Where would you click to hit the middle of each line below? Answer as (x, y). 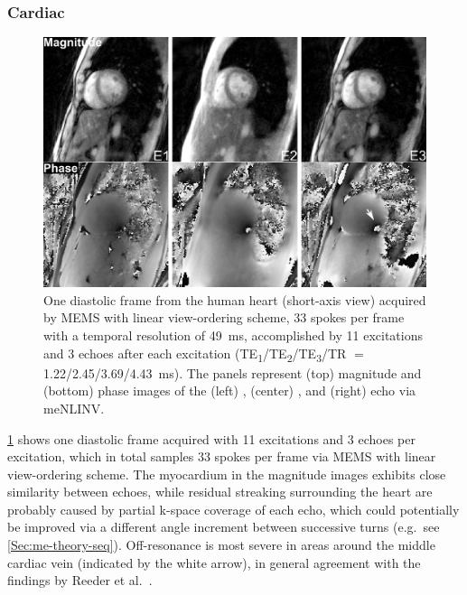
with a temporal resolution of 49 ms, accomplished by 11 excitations (233, 335)
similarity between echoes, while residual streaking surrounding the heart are (220, 492)
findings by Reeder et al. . (80, 580)
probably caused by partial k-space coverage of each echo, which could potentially (233, 509)
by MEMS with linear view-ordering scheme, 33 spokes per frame (224, 317)
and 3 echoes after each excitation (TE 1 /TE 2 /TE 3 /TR (195, 354)
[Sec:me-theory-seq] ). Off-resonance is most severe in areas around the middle (221, 545)
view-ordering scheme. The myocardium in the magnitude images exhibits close (227, 474)
